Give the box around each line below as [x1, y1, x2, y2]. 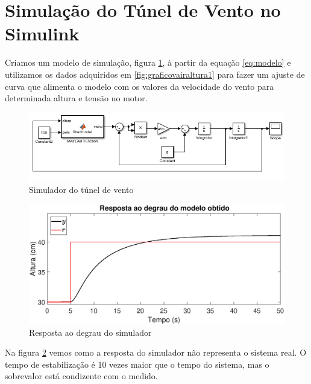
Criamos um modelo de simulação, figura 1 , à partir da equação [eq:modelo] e [5, 56, 291, 69]
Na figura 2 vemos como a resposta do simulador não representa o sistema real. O [5, 346, 307, 359]
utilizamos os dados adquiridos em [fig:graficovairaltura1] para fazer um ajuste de [5, 68, 305, 80]
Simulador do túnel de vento [29, 183, 134, 196]
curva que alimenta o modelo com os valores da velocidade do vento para [5, 80, 274, 92]
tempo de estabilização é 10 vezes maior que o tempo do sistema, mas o [5, 357, 269, 370]
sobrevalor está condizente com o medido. [5, 370, 158, 382]
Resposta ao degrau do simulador [29, 326, 152, 338]
